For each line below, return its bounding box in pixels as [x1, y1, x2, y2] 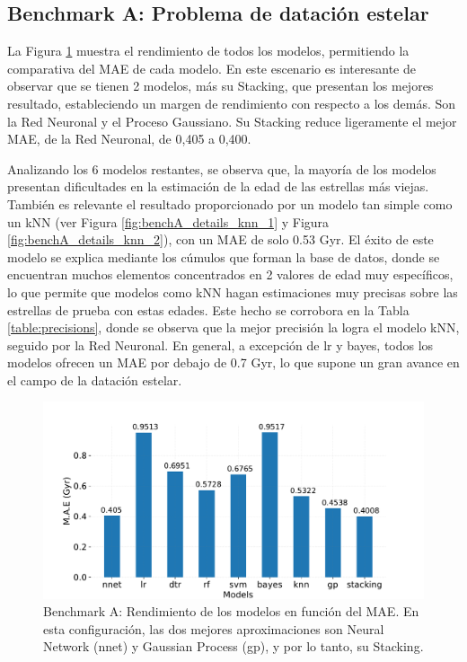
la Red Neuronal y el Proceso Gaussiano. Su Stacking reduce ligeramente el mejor [7, 111, 457, 130]
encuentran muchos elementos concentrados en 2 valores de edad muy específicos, [7, 265, 454, 284]
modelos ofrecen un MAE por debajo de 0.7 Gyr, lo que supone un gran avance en [7, 353, 460, 372]
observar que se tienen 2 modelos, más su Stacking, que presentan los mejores [7, 76, 434, 95]
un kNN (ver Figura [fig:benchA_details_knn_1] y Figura [7, 212, 330, 231]
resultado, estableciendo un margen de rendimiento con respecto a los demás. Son [7, 93, 456, 112]
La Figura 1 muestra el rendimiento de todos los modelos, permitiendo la [7, 41, 410, 60]
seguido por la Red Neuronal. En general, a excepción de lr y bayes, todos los [7, 335, 434, 354]
